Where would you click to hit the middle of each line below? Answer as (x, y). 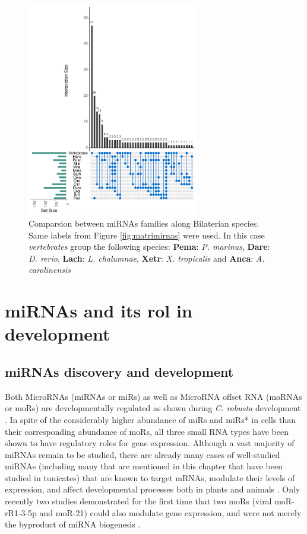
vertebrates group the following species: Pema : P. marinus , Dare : (149, 247)
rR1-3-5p (21, 512)
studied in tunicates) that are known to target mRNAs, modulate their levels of (150, 477)
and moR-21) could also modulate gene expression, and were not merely (170, 512)
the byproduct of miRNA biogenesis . (73, 524)
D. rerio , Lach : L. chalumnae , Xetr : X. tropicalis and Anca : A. (147, 258)
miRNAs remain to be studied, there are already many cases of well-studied (143, 454)
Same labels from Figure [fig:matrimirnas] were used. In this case (147, 235)
